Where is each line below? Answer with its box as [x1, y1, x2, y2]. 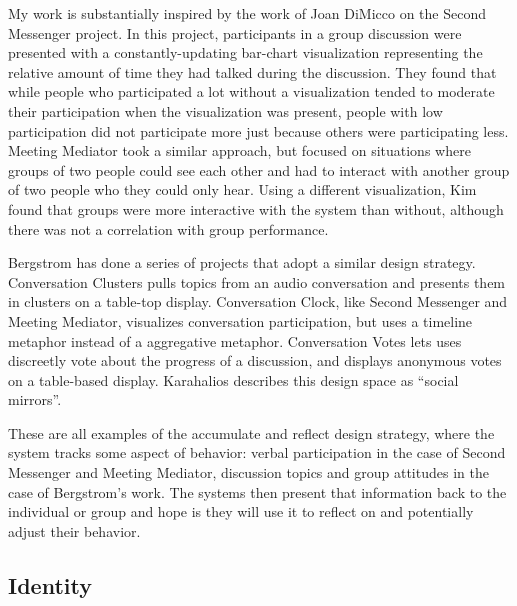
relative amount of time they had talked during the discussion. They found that [8, 61, 497, 82]
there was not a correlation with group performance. [8, 218, 329, 239]
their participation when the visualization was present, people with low [8, 100, 443, 121]
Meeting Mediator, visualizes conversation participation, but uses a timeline [8, 310, 473, 331]
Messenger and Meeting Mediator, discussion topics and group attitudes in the [8, 462, 489, 483]
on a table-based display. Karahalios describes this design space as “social [8, 369, 459, 390]
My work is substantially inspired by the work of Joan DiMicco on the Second [8, 3, 487, 23]
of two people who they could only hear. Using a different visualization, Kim [8, 179, 477, 200]
